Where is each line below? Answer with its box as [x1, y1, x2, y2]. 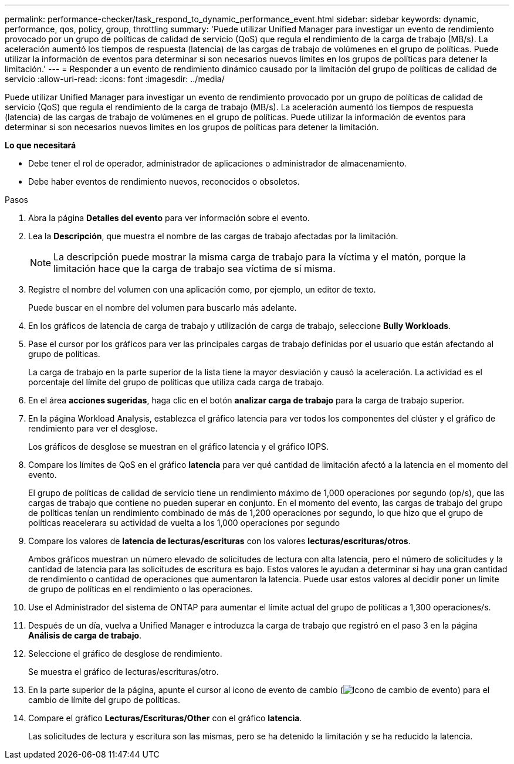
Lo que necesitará [5, 140, 76, 150]
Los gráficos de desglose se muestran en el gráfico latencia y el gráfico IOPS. [28, 442, 329, 451]
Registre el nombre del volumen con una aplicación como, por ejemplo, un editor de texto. [28, 284, 376, 294]
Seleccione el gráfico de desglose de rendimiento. [28, 648, 222, 658]
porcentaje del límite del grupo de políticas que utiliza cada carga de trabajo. [28, 377, 324, 387]
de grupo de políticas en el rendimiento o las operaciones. [28, 584, 253, 594]
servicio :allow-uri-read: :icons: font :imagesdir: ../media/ [5, 74, 225, 84]
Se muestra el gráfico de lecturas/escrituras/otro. [28, 667, 219, 677]
